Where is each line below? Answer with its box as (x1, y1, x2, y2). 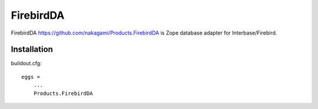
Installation (11, 45, 53, 54)
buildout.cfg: (11, 60, 42, 67)
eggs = (21, 73, 41, 80)
